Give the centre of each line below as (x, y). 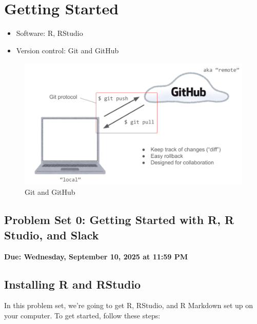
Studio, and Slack (52, 235)
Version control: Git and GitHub (67, 50)
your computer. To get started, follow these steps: (82, 315)
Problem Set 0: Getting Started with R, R (119, 220)
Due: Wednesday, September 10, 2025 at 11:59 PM (96, 256)
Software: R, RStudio (50, 33)
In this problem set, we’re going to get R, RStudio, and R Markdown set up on (129, 305)
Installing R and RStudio (73, 284)
